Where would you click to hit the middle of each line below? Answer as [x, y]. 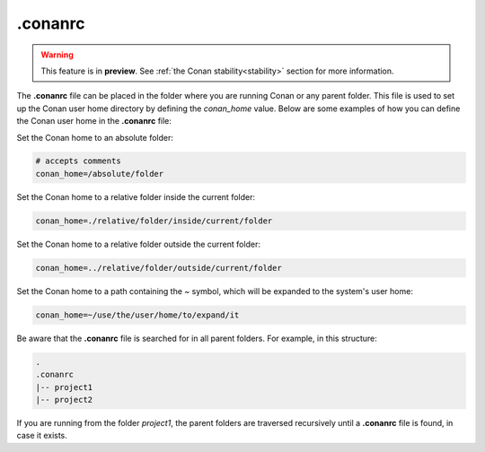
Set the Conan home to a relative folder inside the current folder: [136, 196]
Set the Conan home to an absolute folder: [95, 137]
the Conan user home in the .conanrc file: [94, 121]
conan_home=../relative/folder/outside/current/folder [159, 268]
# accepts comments [78, 161]
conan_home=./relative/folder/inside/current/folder [154, 221]
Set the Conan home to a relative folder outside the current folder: [138, 244]
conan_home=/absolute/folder [100, 174]
